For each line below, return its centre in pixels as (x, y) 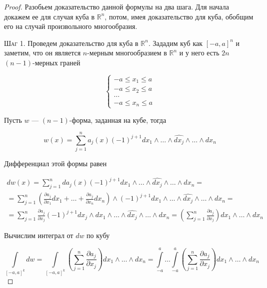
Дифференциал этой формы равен (55, 163)
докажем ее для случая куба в (49, 16)
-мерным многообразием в (127, 53)
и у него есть (199, 53)
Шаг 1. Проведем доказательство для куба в (71, 43)
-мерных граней (56, 62)
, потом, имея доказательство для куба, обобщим (179, 16)
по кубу (98, 235)
